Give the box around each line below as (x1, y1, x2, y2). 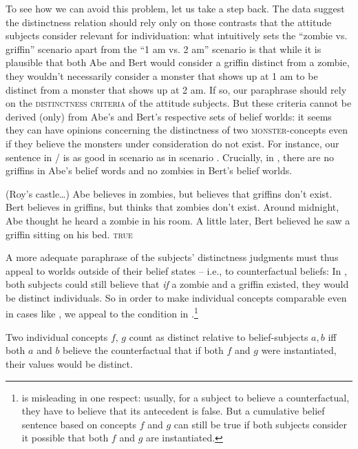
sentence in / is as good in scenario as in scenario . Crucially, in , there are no (6, 149, 335, 164)
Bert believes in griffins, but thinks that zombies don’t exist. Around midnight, (6, 200, 339, 214)
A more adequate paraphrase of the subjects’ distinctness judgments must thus (6, 250, 339, 264)
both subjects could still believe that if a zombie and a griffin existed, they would (6, 277, 349, 291)
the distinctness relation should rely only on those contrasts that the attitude (6, 14, 332, 29)
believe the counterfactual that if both (63, 343, 224, 357)
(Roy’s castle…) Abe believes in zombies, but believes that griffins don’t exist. (6, 186, 333, 200)
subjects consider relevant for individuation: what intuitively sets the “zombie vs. (6, 28, 348, 43)
